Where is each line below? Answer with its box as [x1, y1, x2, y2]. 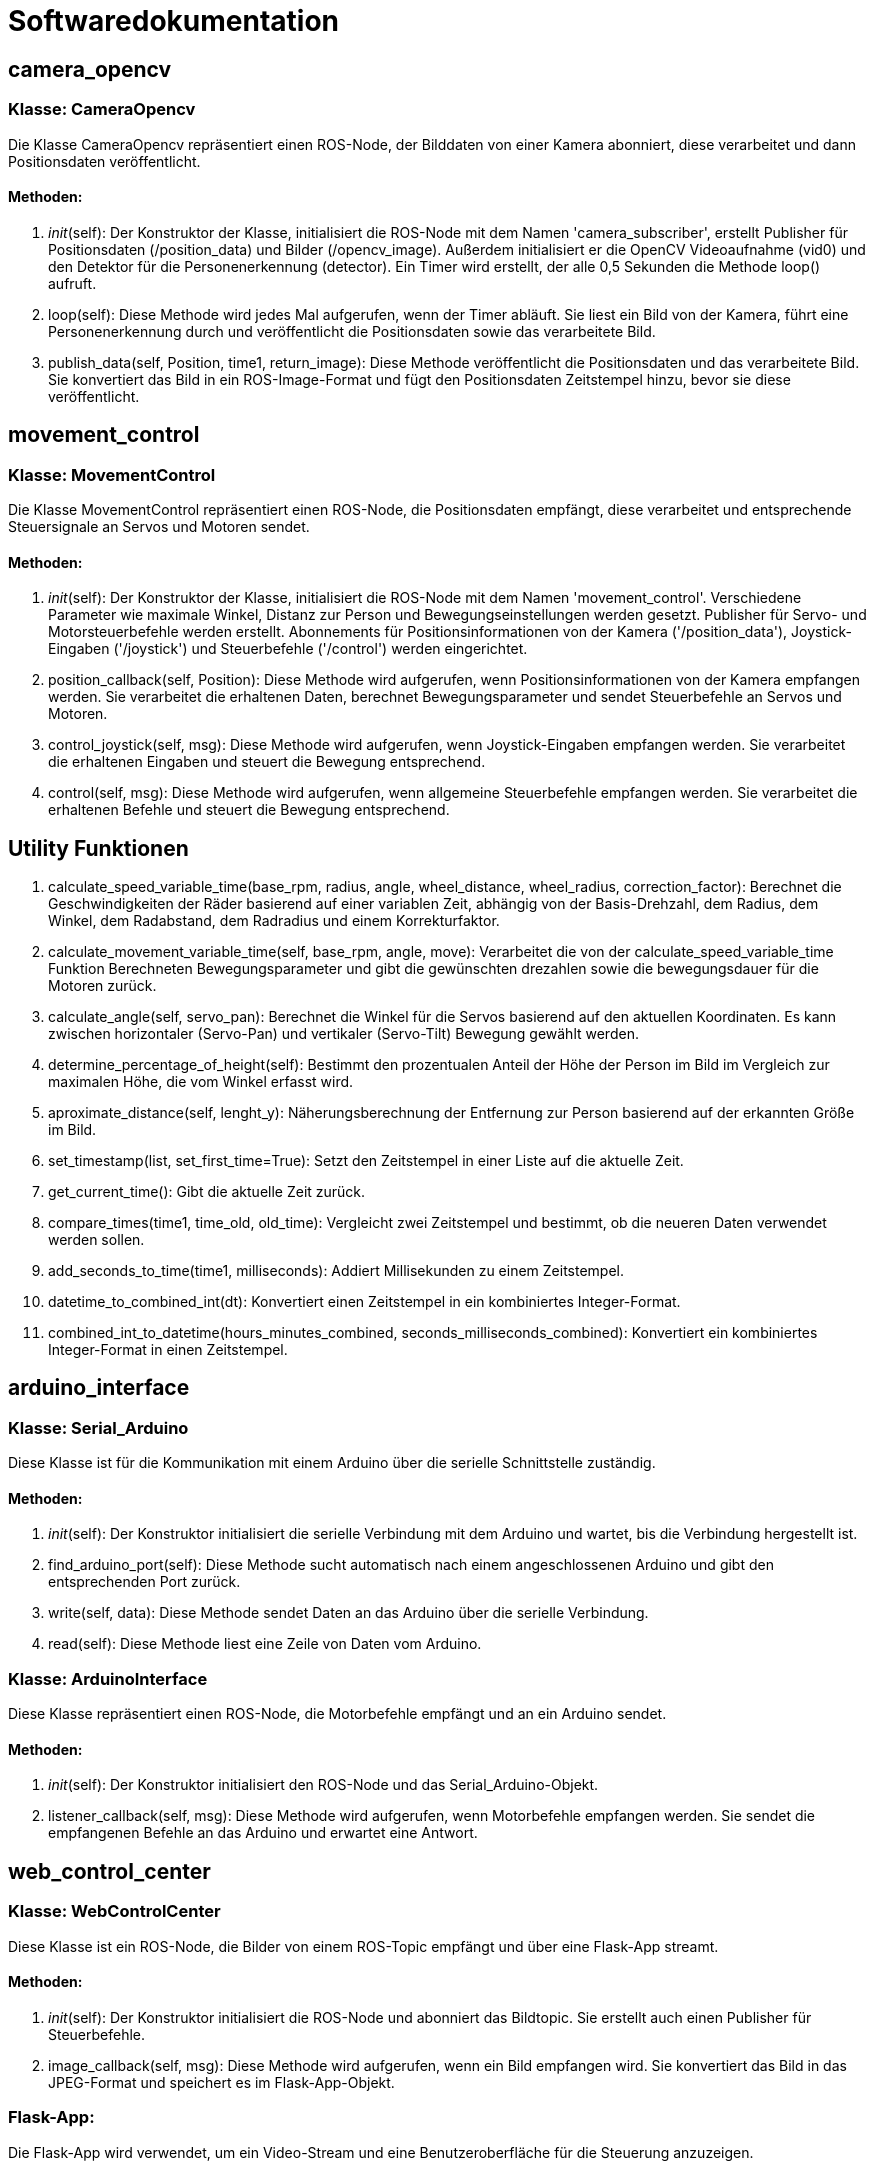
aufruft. [48, 274, 97, 292]
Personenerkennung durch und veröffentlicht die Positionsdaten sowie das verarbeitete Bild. [48, 322, 656, 340]
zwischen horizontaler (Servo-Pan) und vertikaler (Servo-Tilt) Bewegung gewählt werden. [48, 1025, 639, 1043]
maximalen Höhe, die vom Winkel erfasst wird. [48, 1073, 354, 1091]
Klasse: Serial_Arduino [8, 1417, 189, 1438]
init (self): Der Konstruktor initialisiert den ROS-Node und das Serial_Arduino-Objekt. [48, 1776, 599, 1794]
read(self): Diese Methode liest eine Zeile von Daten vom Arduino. [48, 1635, 482, 1653]
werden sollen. [48, 1231, 145, 1249]
